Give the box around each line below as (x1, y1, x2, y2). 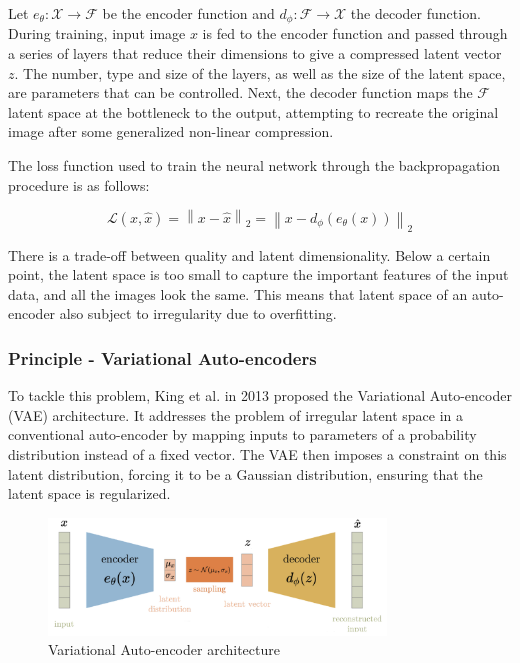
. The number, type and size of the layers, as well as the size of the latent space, (14, 62, 506, 83)
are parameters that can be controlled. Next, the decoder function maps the (8, 82, 473, 103)
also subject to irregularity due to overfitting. (59, 303, 337, 324)
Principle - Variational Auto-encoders (8, 345, 317, 370)
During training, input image (8, 23, 186, 44)
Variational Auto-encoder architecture (48, 639, 280, 660)
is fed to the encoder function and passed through (202, 23, 508, 44)
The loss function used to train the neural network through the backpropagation (8, 155, 501, 176)
